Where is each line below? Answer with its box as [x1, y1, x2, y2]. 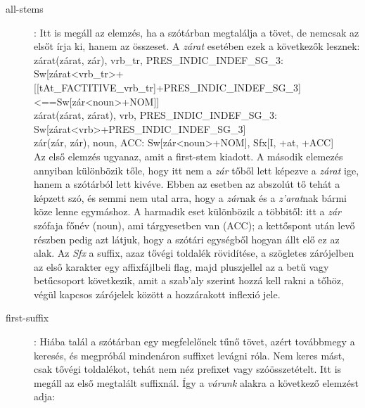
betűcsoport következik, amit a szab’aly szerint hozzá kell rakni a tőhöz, [34, 273, 344, 288]
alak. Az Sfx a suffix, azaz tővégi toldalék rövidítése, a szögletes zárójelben [34, 246, 354, 260]
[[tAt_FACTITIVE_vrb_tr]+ [34, 79, 164, 94]
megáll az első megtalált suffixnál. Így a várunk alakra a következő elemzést [34, 375, 359, 390]
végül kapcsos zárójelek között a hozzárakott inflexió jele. [34, 286, 281, 301]
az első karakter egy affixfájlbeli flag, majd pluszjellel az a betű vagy [34, 259, 329, 274]
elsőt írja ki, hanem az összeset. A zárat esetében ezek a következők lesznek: [34, 39, 360, 53]
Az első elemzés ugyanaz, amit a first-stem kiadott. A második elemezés [34, 148, 343, 163]
